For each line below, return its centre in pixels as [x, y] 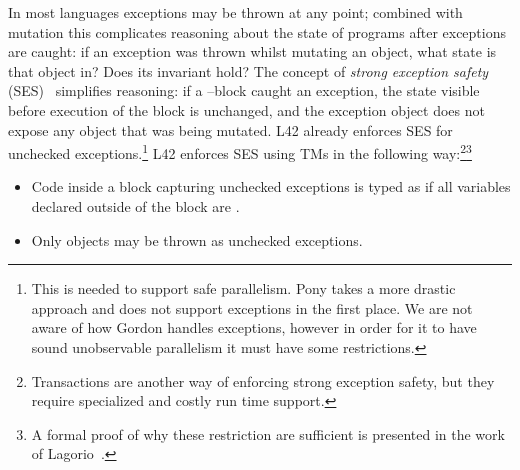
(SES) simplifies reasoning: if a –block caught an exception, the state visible [244, 90]
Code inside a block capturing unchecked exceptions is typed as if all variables [271, 186]
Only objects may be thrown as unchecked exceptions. [197, 239]
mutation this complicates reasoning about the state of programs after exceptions [257, 31]
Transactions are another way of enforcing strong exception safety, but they [263, 380]
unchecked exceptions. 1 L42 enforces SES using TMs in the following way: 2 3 [240, 151]
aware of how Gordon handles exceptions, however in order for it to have [254, 327]
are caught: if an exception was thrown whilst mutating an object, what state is [252, 51]
